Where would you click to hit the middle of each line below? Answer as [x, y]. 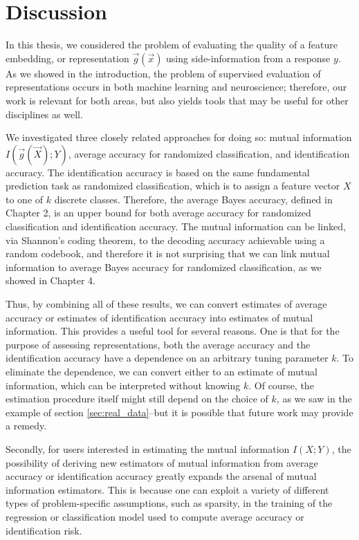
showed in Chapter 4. [51, 280]
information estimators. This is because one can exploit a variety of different [167, 489]
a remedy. [26, 426]
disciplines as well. [44, 114]
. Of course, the [281, 385]
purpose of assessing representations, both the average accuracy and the [158, 344]
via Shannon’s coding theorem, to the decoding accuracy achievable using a [165, 240]
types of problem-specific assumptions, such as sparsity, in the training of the [169, 503]
